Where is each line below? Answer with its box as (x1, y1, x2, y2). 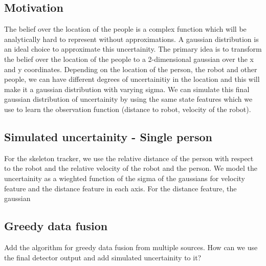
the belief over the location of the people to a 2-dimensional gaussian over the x (4, 53, 254, 64)
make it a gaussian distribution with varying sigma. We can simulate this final (4, 83, 250, 94)
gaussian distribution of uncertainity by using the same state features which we (4, 94, 253, 104)
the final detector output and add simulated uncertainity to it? (4, 252, 202, 262)
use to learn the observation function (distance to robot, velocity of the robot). (4, 103, 251, 114)
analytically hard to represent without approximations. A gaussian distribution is (4, 33, 259, 44)
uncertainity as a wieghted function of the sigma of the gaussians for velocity (4, 172, 246, 183)
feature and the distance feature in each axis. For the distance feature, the (4, 183, 237, 193)
